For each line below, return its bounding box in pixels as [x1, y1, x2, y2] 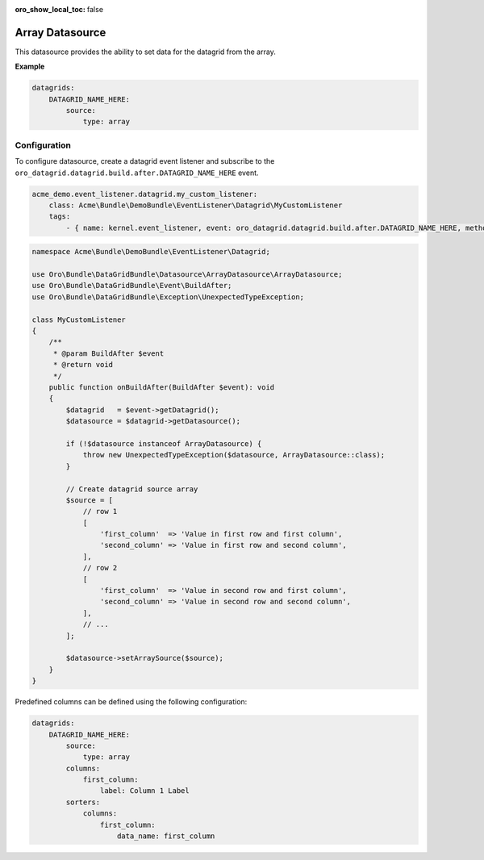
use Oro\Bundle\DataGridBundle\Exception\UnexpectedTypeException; [31, 292, 305, 302]
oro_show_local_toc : [15, 5, 86, 14]
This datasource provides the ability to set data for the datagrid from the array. [15, 47, 276, 56]
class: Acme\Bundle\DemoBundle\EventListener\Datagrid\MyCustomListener [48, 200, 343, 210]
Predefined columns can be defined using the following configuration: [15, 697, 248, 707]
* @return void [52, 360, 113, 369]
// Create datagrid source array [65, 484, 198, 494]
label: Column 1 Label [99, 787, 190, 795]
